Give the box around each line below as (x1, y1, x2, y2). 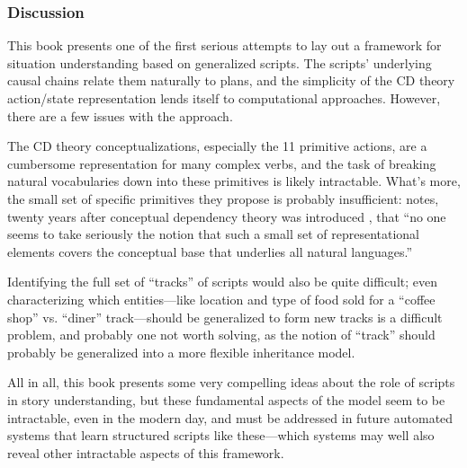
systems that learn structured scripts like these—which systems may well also (7, 426, 435, 445)
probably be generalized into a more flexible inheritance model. (7, 342, 355, 361)
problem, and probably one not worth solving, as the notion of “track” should (7, 325, 436, 344)
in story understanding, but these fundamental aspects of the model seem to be (7, 390, 445, 409)
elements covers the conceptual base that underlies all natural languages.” (7, 242, 413, 260)
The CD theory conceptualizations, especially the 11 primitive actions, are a (7, 137, 427, 155)
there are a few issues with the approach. (7, 106, 233, 125)
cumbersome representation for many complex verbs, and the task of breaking (7, 154, 436, 172)
